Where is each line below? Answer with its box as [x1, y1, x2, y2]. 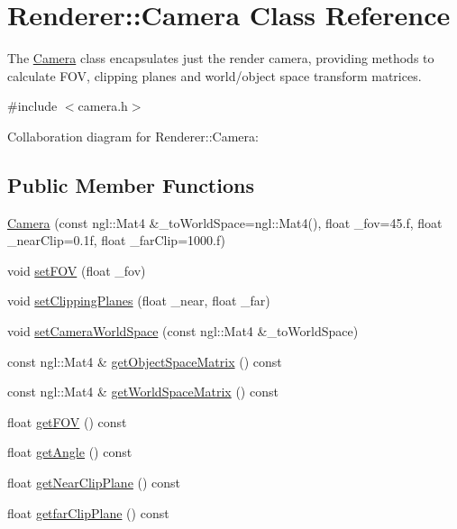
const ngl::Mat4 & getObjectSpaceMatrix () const [7, 351, 282, 370]
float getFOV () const [7, 412, 127, 431]
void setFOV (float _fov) [7, 260, 146, 279]
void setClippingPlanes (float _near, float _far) [7, 291, 270, 310]
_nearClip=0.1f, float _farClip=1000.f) [7, 231, 226, 250]
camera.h [78, 96, 128, 115]
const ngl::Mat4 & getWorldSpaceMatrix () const [7, 382, 279, 401]
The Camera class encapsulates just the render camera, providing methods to [7, 49, 434, 68]
